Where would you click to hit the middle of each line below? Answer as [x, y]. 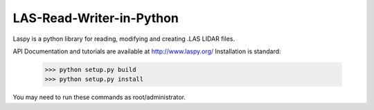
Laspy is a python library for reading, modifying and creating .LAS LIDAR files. [124, 39]
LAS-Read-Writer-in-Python [96, 18]
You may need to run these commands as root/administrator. [99, 98]
